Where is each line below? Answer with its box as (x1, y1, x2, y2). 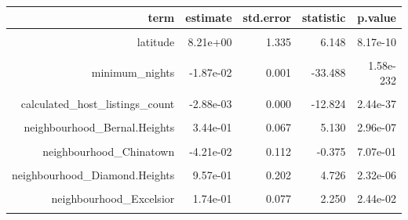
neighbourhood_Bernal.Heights (24, 119, 175, 135)
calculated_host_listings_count (20, 96, 175, 112)
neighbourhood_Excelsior (51, 189, 175, 206)
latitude (137, 33, 175, 49)
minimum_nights (91, 64, 175, 81)
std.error (242, 9, 291, 25)
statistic (301, 9, 346, 25)
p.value (357, 9, 396, 25)
